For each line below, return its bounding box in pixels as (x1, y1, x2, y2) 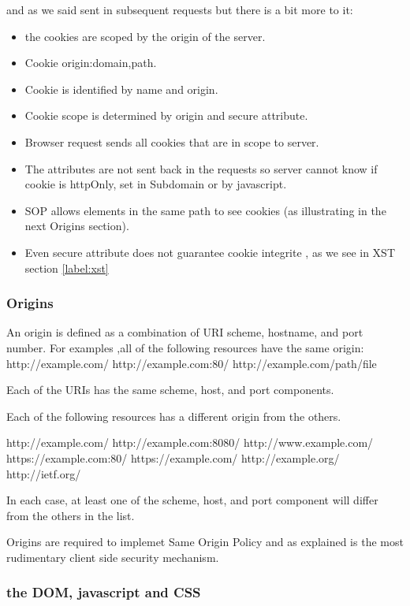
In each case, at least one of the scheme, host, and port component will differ (6, 492, 378, 508)
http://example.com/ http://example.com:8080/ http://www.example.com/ (6, 434, 374, 451)
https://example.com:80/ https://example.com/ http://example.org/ (6, 449, 340, 466)
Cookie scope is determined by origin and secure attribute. (24, 107, 308, 124)
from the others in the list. (6, 507, 135, 523)
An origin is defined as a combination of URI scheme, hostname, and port (6, 324, 363, 340)
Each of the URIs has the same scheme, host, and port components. (6, 381, 334, 398)
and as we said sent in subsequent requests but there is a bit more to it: (6, 2, 353, 17)
